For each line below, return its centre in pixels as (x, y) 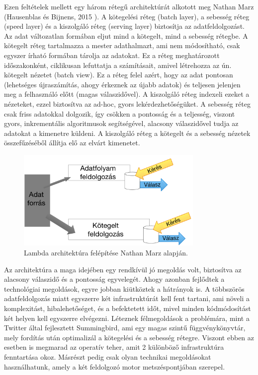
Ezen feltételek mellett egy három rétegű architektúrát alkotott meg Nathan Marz (129, 6)
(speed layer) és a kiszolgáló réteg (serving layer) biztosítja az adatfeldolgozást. (124, 26)
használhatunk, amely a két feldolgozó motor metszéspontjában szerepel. (115, 366)
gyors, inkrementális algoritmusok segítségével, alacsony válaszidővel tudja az (121, 123)
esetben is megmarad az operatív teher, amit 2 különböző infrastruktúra (114, 347)
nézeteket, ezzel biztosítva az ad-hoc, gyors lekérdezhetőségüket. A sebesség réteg (127, 103)
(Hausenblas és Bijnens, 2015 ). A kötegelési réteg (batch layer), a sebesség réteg (127, 16)
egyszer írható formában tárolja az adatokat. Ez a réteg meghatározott (112, 55)
